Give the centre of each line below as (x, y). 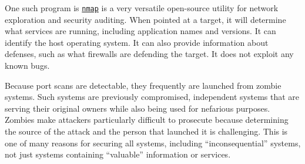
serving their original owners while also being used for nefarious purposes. (138, 108)
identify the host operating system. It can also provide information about (137, 42)
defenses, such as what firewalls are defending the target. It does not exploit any (149, 54)
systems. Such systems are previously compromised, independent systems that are (152, 97)
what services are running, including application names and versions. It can (140, 31)
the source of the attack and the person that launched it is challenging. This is (146, 131)
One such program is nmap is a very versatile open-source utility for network (142, 8)
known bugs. (27, 66)
